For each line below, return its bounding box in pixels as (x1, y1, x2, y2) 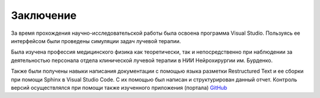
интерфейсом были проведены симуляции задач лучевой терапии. (11, 37, 181, 44)
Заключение (11, 9, 77, 22)
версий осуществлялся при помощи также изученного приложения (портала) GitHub (11, 84, 228, 91)
